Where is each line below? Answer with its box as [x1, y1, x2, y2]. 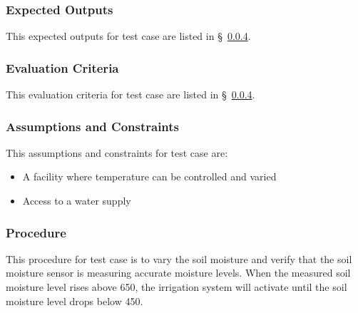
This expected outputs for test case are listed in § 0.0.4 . [6, 29, 251, 43]
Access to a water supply [22, 193, 131, 208]
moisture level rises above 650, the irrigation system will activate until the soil [6, 279, 347, 294]
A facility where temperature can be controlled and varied [22, 169, 277, 184]
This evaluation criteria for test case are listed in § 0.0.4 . [6, 87, 255, 102]
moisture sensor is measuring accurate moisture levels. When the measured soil [6, 265, 351, 280]
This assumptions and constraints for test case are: [6, 145, 228, 160]
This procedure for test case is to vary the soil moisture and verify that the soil [6, 251, 352, 266]
